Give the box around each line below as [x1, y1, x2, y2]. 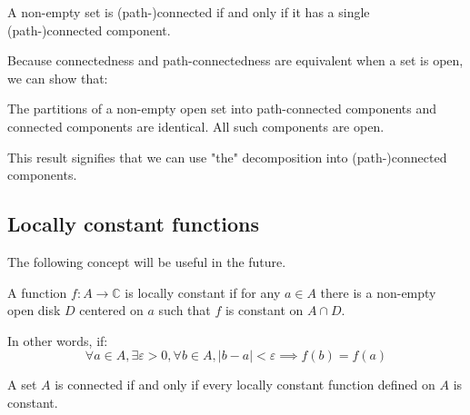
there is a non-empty [320, 282, 436, 301]
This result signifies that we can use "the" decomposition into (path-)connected [7, 147, 447, 166]
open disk [7, 301, 61, 320]
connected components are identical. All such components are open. [7, 116, 385, 135]
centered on [79, 301, 144, 320]
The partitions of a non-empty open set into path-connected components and [7, 99, 436, 118]
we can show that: [7, 68, 108, 87]
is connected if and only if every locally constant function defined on [55, 375, 435, 394]
